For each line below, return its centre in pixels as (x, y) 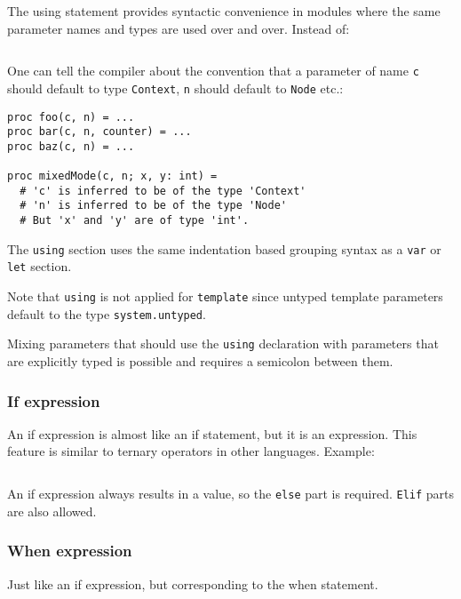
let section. (40, 266)
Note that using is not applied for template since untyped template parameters (225, 296)
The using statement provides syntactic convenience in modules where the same (224, 11)
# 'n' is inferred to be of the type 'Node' (153, 206)
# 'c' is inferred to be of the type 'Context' (163, 191)
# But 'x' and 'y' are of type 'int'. (135, 221)
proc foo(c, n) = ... (71, 117)
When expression (70, 551)
